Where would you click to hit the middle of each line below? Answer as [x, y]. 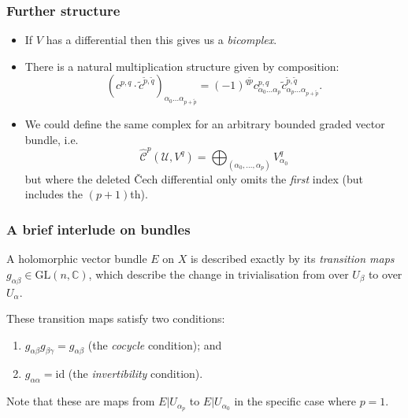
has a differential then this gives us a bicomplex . [161, 40]
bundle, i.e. [52, 139]
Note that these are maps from [81, 401]
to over [385, 274]
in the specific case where [295, 401]
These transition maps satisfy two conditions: [116, 318]
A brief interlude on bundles [98, 229]
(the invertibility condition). [135, 374]
